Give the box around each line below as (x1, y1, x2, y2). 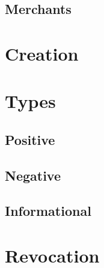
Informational (5, 201, 91, 220)
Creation (5, 41, 79, 65)
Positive (5, 130, 55, 149)
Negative (5, 166, 61, 184)
